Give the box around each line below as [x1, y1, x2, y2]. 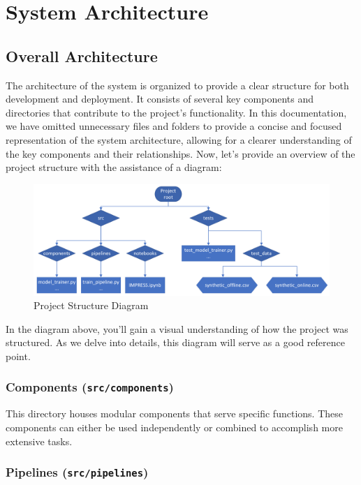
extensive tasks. [6, 433, 73, 448]
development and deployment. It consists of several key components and [6, 91, 314, 106]
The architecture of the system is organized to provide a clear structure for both [6, 77, 349, 92]
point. [6, 348, 31, 363]
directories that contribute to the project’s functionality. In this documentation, [6, 105, 347, 119]
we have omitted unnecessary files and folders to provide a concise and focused [6, 119, 342, 133]
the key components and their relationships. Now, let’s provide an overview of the [6, 146, 355, 161]
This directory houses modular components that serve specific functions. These [6, 406, 343, 421]
